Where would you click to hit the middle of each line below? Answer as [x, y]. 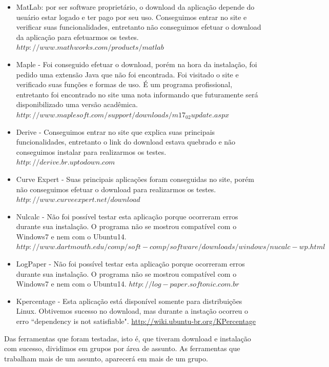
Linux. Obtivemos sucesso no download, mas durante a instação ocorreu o [132, 311]
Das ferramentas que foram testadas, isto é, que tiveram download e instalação [128, 338]
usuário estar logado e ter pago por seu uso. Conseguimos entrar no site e [131, 17]
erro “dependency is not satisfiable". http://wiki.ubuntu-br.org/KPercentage [136, 321]
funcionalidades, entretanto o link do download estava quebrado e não [126, 142]
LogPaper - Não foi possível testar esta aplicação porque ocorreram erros [130, 264]
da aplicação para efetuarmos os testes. [77, 37]
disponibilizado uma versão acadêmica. [77, 104]
